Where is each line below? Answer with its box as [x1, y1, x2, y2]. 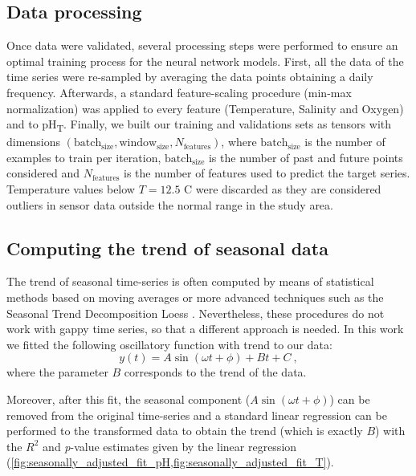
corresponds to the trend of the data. [124, 364, 307, 380]
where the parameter [6, 364, 108, 380]
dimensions [6, 133, 61, 150]
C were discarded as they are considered [184, 181, 381, 197]
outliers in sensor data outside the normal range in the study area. [6, 196, 333, 213]
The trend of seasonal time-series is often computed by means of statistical [6, 273, 374, 290]
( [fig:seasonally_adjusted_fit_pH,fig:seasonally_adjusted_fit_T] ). [6, 454, 334, 470]
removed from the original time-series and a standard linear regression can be [6, 406, 387, 423]
